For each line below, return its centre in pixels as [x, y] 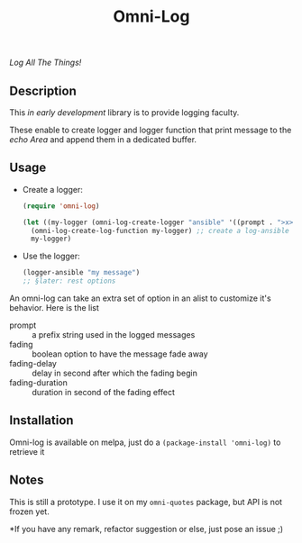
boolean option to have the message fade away [120, 354]
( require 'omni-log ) [61, 206]
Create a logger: [52, 189]
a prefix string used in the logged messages [114, 335]
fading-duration [38, 383]
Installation [41, 421]
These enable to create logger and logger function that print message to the [151, 130]
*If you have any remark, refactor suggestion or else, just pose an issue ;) [146, 529]
